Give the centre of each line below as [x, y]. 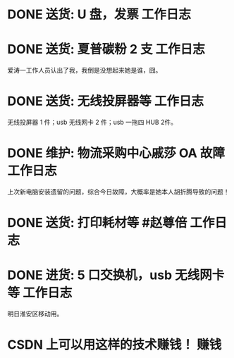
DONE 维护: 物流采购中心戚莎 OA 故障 [116, 153]
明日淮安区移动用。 [35, 314]
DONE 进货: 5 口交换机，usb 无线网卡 [116, 275]
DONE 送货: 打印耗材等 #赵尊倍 [97, 223]
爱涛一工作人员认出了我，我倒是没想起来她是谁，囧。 [85, 70]
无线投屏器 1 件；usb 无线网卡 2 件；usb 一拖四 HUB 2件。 [92, 122]
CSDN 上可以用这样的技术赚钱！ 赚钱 [115, 345]
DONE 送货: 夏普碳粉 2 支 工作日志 [106, 49]
